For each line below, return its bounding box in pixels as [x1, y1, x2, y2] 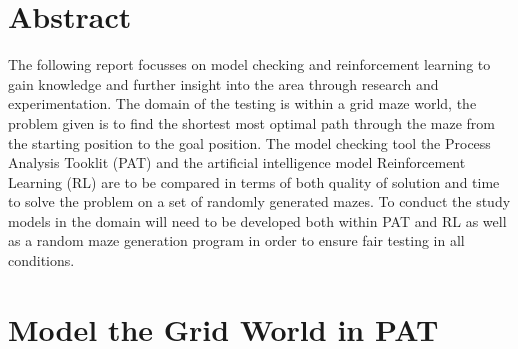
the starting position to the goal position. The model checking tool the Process [8, 132, 491, 153]
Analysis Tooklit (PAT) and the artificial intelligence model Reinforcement [8, 152, 466, 173]
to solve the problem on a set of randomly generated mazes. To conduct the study [8, 191, 511, 212]
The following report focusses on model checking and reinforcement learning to [8, 54, 491, 75]
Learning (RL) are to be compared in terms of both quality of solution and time [8, 171, 500, 192]
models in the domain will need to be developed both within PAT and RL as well [8, 210, 507, 231]
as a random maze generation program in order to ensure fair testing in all [8, 230, 465, 251]
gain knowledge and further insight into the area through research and [8, 73, 439, 94]
